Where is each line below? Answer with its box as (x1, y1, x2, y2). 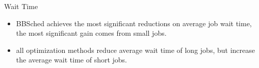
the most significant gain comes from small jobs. (16, 28, 167, 38)
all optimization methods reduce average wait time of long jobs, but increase (16, 44, 255, 55)
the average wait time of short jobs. (16, 54, 127, 65)
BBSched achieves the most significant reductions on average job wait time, (16, 18, 252, 28)
